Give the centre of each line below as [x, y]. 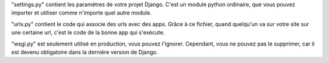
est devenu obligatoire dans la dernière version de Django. [85, 52]
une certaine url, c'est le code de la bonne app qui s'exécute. [88, 33]
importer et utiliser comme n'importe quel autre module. [81, 13]
